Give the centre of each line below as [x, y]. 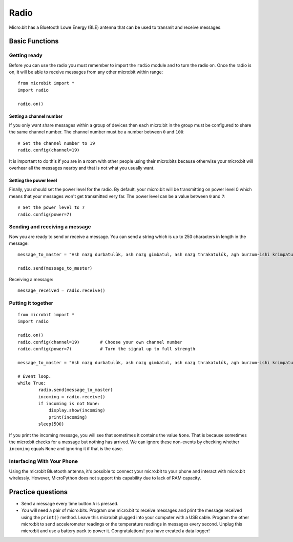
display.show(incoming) [77, 410]
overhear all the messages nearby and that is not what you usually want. [82, 168]
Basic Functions [34, 41]
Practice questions [38, 492]
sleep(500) [51, 424]
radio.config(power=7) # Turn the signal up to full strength [106, 349]
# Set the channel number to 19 [56, 143]
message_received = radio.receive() [62, 291]
